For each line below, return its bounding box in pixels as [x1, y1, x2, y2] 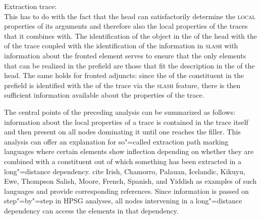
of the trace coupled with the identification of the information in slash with [4, 40, 238, 51]
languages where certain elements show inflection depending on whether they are [4, 146, 254, 157]
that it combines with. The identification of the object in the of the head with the [4, 30, 257, 41]
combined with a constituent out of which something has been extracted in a [4, 156, 242, 166]
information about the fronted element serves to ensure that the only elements [4, 50, 246, 60]
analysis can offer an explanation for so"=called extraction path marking [4, 136, 229, 147]
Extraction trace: [4, 1, 57, 11]
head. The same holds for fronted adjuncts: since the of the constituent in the [4, 70, 244, 81]
